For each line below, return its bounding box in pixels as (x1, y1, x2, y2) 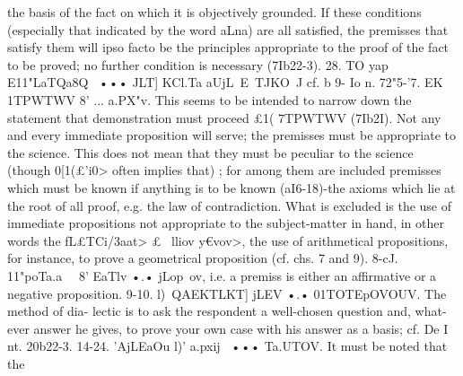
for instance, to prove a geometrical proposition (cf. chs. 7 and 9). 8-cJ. (7, 249, 398, 267)
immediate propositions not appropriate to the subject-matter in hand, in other (7, 214, 444, 232)
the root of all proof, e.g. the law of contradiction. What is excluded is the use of (7, 196, 452, 214)
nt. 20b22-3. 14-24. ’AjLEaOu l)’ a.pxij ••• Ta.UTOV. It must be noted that (7, 337, 448, 355)
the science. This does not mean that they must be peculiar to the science (7, 143, 414, 162)
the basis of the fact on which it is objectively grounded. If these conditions (7, 3, 422, 21)
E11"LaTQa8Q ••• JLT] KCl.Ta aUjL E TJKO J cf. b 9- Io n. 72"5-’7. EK (7, 73, 443, 92)
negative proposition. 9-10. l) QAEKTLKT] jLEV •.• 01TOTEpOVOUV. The (7, 284, 447, 302)
